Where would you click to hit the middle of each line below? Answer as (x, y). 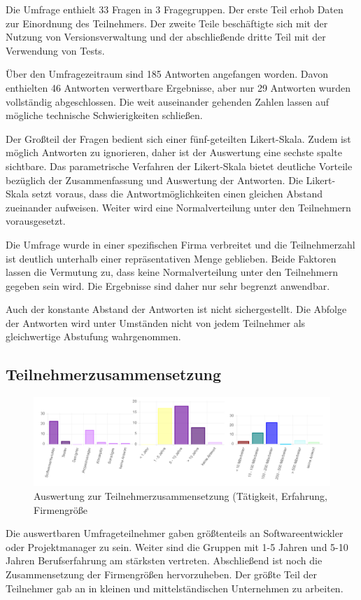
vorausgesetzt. (36, 221)
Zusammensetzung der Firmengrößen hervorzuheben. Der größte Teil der (161, 574)
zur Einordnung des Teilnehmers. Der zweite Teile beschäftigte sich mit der (167, 23)
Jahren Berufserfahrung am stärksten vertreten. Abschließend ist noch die (164, 560)
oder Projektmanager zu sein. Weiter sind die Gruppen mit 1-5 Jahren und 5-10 (177, 546)
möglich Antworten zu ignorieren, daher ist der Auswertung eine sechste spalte (174, 152)
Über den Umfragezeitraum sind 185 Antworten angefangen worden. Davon (167, 74)
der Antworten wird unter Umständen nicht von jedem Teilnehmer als (156, 322)
